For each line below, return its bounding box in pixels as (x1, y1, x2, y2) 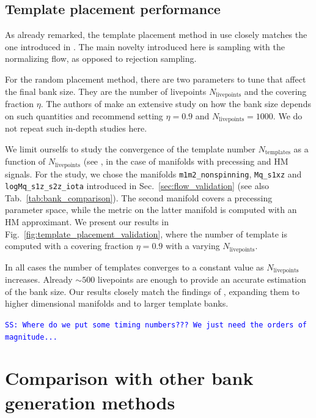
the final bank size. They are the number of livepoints (5, 84, 207, 97)
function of (5, 155, 46, 168)
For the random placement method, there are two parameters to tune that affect (5, 72, 306, 85)
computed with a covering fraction (5, 239, 134, 252)
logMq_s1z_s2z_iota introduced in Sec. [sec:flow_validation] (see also (5, 179, 270, 192)
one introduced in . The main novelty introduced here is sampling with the (5, 40, 285, 53)
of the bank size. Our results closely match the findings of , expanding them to (5, 285, 299, 297)
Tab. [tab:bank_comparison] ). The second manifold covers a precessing (5, 191, 273, 204)
